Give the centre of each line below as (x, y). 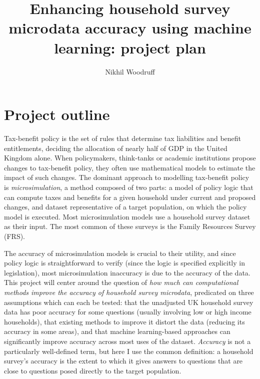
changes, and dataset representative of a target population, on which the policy (125, 207)
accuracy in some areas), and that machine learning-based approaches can (117, 331)
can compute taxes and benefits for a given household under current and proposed (130, 197)
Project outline (57, 114)
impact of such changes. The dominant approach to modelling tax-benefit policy (127, 177)
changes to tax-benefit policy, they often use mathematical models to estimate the (130, 167)
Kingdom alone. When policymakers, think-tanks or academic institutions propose (130, 158)
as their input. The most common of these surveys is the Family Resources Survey (130, 226)
